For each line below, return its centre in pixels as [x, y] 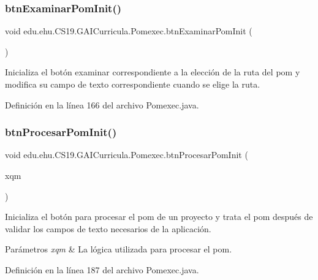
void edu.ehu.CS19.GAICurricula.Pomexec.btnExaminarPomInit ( [129, 31]
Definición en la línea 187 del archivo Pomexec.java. [102, 269]
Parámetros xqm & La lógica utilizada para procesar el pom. [119, 249]
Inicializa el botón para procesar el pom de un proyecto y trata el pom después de [159, 217]
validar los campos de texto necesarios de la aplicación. [108, 228]
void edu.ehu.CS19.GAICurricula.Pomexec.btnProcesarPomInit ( [127, 155]
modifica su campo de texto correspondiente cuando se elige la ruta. [133, 84]
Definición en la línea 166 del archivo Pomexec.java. [102, 104]
